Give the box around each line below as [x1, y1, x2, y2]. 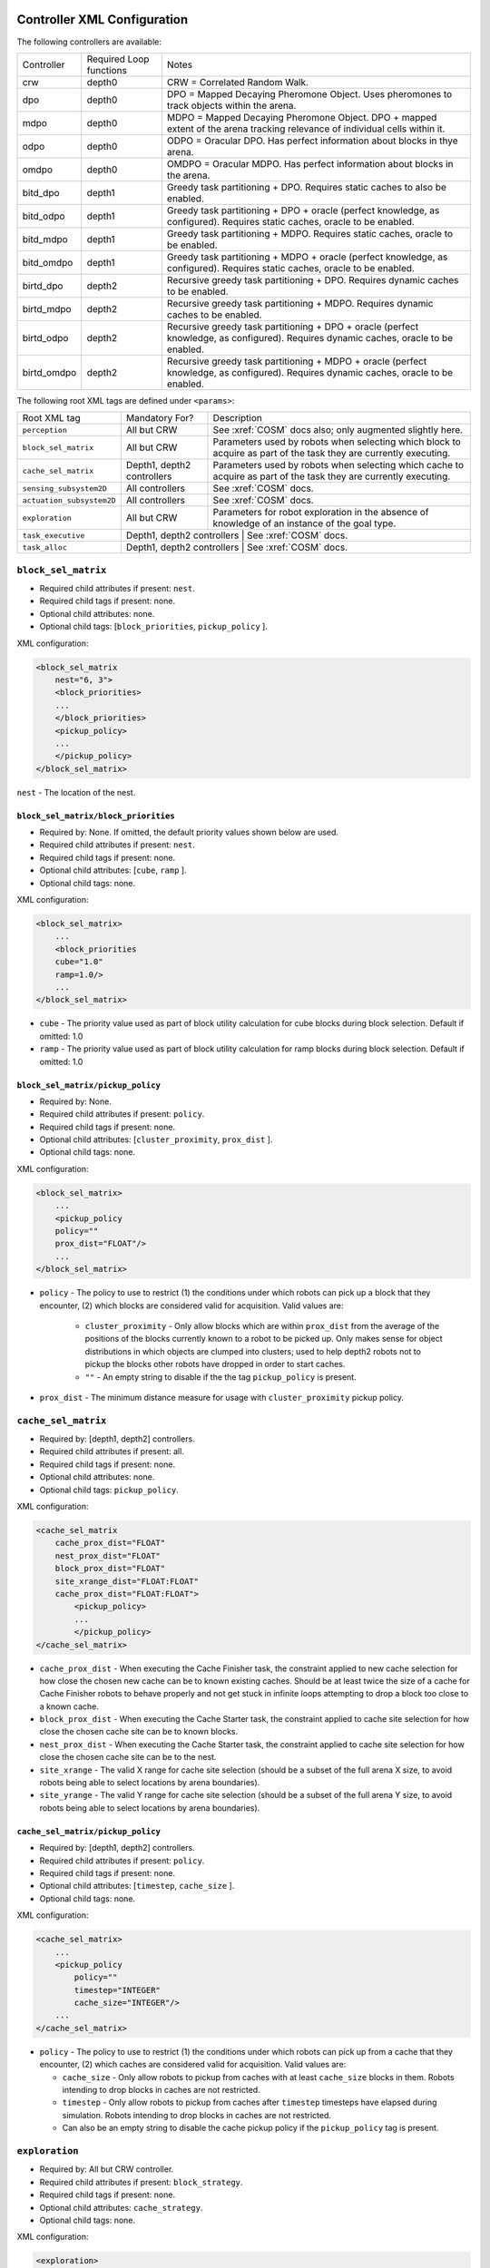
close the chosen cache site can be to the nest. [39, 1752, 217, 1763]
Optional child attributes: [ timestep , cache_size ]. [39, 1881, 235, 1892]
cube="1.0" [54, 957, 103, 967]
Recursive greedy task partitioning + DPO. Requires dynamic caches [166, 273, 459, 286]
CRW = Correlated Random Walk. [166, 75, 309, 88]
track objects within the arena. [166, 99, 297, 112]
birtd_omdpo [22, 366, 77, 378]
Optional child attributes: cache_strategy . [39, 2202, 203, 2213]
